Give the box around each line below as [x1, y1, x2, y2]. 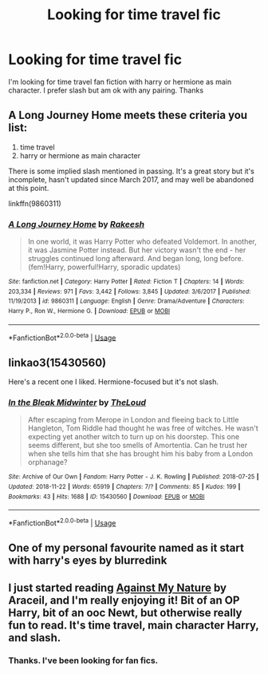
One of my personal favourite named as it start [8, 541, 245, 555]
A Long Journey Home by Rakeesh [8, 218, 145, 229]
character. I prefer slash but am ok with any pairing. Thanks [8, 85, 204, 95]
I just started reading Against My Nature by [8, 581, 227, 594]
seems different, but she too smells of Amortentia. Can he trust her [27, 441, 248, 450]
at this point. [8, 183, 49, 192]
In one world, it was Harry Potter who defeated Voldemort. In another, [27, 237, 257, 247]
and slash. [8, 631, 61, 644]
